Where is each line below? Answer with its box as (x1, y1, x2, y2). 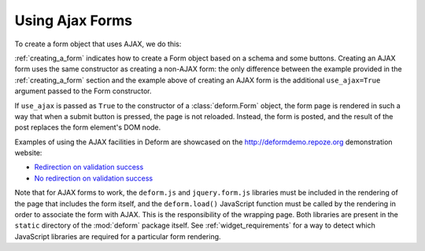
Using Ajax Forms (14, 12, 133, 29)
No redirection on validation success (34, 173, 153, 183)
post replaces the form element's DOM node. (14, 122, 161, 133)
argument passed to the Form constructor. (14, 86, 152, 96)
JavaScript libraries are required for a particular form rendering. (14, 231, 221, 241)
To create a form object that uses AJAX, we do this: (14, 39, 182, 49)
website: (14, 148, 42, 158)
